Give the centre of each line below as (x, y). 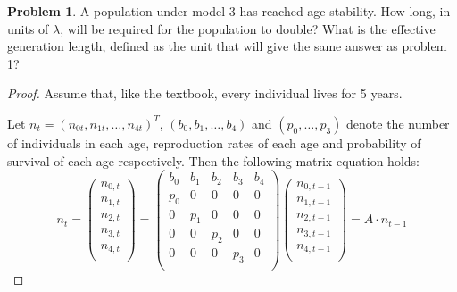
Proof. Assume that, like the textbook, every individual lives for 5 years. (205, 93)
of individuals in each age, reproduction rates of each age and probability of (214, 142)
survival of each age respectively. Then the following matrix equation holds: (213, 160)
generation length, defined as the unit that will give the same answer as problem (227, 46)
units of (28, 28)
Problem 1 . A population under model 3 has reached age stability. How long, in (229, 11)
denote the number (398, 123)
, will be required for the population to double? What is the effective (248, 28)
